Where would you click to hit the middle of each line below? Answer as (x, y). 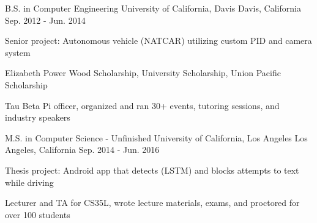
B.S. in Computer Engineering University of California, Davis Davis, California (153, 8)
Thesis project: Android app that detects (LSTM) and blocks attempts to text (152, 170)
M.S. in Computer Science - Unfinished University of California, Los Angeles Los (156, 137)
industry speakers (38, 117)
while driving (29, 182)
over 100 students (38, 214)
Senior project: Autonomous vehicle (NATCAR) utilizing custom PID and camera (158, 41)
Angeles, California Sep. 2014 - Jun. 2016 (82, 150)
